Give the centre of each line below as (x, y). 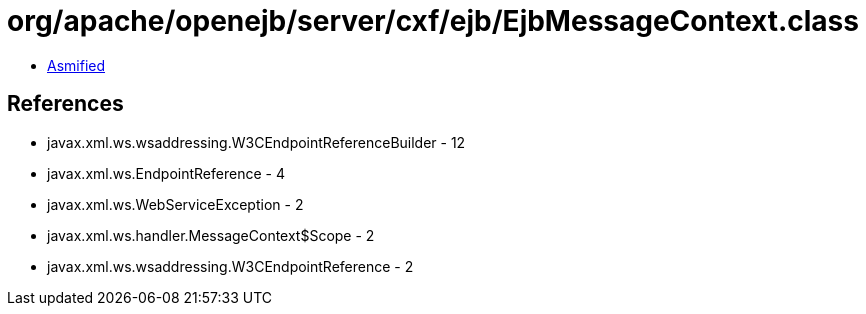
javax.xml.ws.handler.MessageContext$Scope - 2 (211, 235)
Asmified (76, 65)
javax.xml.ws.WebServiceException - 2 (175, 204)
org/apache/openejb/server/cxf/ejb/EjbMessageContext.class (433, 21)
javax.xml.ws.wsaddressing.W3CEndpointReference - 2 (230, 266)
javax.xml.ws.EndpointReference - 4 (166, 173)
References (65, 104)
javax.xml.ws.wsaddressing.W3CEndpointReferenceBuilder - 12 (256, 142)
